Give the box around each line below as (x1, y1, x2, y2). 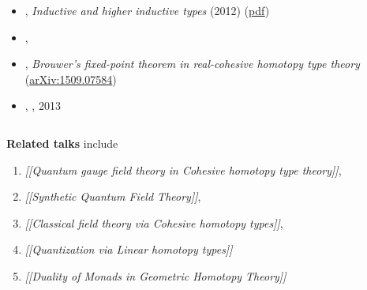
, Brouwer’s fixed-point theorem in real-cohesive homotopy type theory (24, 55, 360, 72)
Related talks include (6, 134, 118, 151)
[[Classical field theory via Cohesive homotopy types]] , (24, 214, 283, 231)
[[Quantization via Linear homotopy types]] (24, 241, 233, 258)
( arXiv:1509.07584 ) (24, 70, 117, 87)
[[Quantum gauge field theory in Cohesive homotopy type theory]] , (24, 161, 342, 178)
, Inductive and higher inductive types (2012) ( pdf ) (24, 2, 270, 18)
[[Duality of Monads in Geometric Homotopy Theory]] (24, 267, 286, 284)
